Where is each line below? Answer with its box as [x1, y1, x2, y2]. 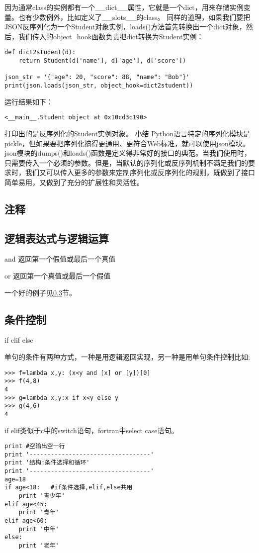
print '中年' [18, 525, 59, 533]
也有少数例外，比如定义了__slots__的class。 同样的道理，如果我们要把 [18, 11, 251, 22]
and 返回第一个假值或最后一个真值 [4, 254, 116, 264]
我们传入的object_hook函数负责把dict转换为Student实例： [18, 31, 204, 41]
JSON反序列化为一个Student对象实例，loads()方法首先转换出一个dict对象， [4, 21, 246, 32]
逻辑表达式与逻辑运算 [4, 230, 109, 246]
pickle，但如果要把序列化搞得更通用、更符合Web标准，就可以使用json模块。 [4, 138, 250, 148]
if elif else [4, 335, 33, 345]
